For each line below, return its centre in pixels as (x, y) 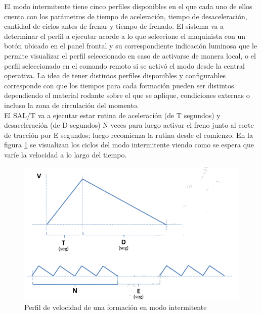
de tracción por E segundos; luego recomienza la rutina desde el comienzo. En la (128, 135)
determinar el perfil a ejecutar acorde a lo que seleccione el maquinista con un (125, 36)
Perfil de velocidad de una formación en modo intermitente (116, 307)
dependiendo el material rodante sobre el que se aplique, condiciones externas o (127, 95)
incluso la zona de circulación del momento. (72, 105)
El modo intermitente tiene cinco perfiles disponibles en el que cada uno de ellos (128, 6)
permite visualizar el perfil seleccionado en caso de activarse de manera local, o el (130, 55)
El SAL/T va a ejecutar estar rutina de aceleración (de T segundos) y (112, 115)
